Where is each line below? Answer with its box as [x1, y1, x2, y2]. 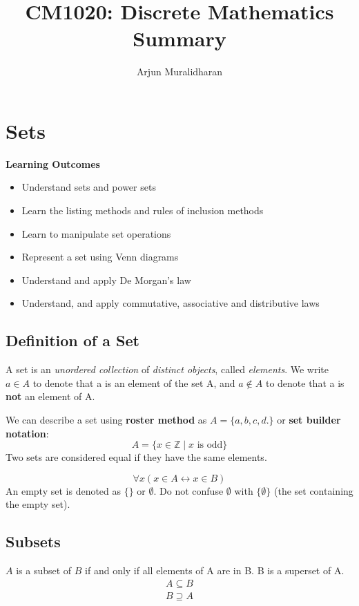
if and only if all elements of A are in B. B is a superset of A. [85, 563, 345, 578]
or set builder [277, 412, 341, 426]
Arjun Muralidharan [136, 64, 223, 79]
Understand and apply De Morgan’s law [21, 272, 191, 287]
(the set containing [274, 483, 353, 498]
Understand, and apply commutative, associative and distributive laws [21, 296, 320, 310]
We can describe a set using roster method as [6, 412, 207, 426]
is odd [197, 440, 223, 451]
